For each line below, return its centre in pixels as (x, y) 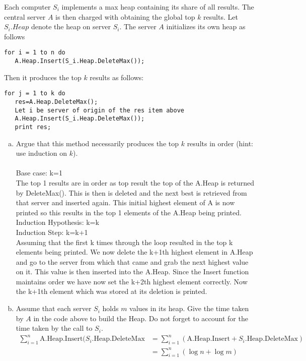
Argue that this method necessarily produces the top (97, 143)
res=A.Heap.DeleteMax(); (56, 102)
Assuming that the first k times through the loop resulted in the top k (124, 242)
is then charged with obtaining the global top (125, 16)
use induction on (42, 153)
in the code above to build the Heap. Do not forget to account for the (141, 318)
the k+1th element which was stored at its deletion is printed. (111, 291)
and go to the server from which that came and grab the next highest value (132, 261)
